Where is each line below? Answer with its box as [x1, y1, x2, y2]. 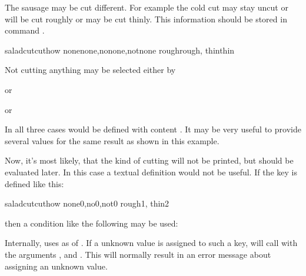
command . [5, 24, 45, 36]
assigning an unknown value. [5, 260, 108, 272]
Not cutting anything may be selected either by [5, 64, 176, 76]
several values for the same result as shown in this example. [5, 134, 219, 147]
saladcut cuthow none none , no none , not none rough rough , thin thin [5, 44, 235, 56]
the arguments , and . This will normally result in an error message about [5, 248, 271, 260]
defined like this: [5, 177, 64, 189]
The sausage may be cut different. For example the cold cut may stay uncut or [5, 1, 288, 13]
